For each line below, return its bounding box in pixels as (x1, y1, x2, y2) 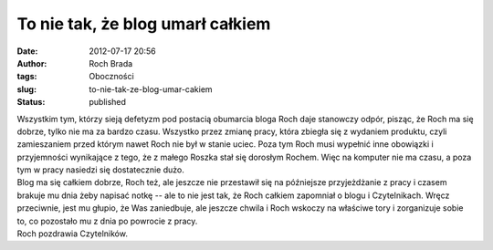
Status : (16, 97, 46, 108)
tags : (16, 71, 37, 82)
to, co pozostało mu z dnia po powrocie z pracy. (16, 215, 198, 226)
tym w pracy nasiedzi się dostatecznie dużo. (16, 164, 184, 175)
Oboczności (89, 71, 134, 82)
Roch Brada (89, 57, 133, 68)
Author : (16, 57, 47, 68)
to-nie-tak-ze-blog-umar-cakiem (89, 83, 214, 95)
